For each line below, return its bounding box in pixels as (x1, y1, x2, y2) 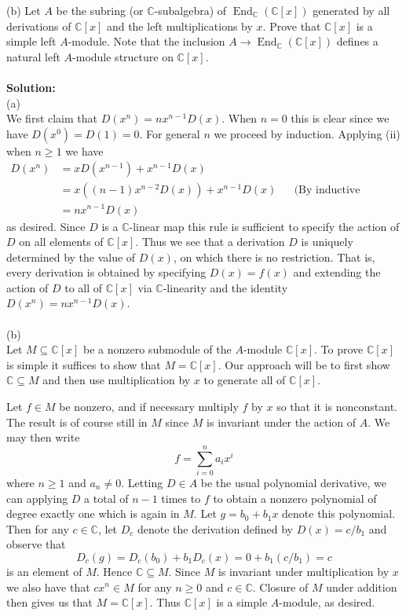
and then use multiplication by (42, 372, 191, 388)
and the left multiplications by (106, 17, 253, 34)
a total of (84, 489, 129, 506)
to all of (64, 279, 103, 295)
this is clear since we (291, 110, 390, 126)
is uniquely (301, 233, 353, 250)
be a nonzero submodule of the (83, 341, 232, 357)
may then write (6, 429, 80, 445)
